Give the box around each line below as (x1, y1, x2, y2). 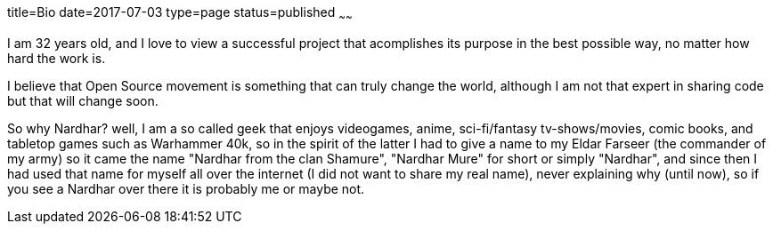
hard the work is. (7, 50, 106, 66)
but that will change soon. (7, 92, 159, 108)
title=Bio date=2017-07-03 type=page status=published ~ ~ (7, 4, 353, 23)
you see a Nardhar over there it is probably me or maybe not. (7, 180, 365, 196)
